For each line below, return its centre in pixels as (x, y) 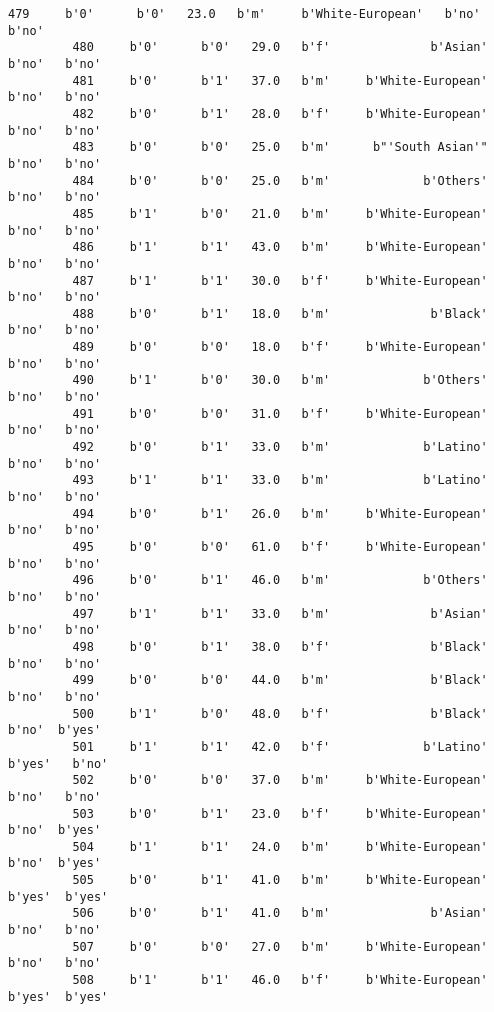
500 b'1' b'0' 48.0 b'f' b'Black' (280, 713)
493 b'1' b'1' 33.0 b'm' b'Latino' (280, 480)
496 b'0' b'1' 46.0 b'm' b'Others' (280, 580)
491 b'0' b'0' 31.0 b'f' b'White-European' (280, 413)
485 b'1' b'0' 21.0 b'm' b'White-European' (280, 213)
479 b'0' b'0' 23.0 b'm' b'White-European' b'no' (244, 14)
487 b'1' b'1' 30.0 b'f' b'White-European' (280, 280)
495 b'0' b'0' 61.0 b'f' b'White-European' (280, 547)
